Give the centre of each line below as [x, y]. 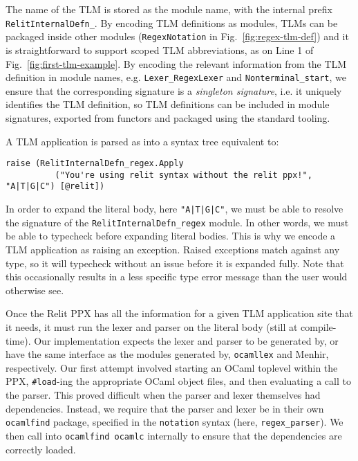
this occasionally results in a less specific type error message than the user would [177, 277]
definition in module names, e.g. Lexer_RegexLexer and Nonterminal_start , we [176, 77]
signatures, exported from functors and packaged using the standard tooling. [168, 117]
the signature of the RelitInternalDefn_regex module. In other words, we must [177, 222]
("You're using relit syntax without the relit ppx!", [183, 175]
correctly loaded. [41, 449]
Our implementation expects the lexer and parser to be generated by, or [186, 340]
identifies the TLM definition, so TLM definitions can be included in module [168, 104]
